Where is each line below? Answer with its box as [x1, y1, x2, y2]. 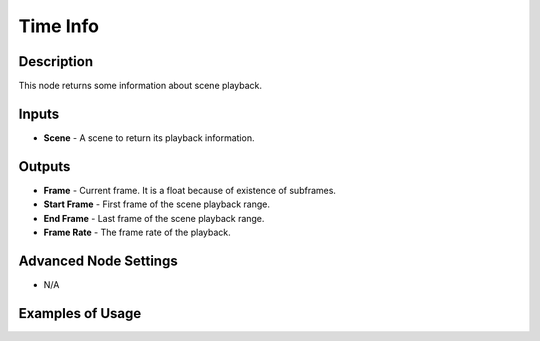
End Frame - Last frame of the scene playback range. [43, 212, 265, 224]
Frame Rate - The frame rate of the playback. [43, 226, 232, 239]
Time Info [18, 15, 100, 37]
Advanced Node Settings [18, 252, 179, 269]
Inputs [18, 105, 60, 122]
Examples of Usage [18, 305, 142, 322]
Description [18, 53, 94, 70]
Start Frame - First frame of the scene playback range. [43, 198, 270, 210]
